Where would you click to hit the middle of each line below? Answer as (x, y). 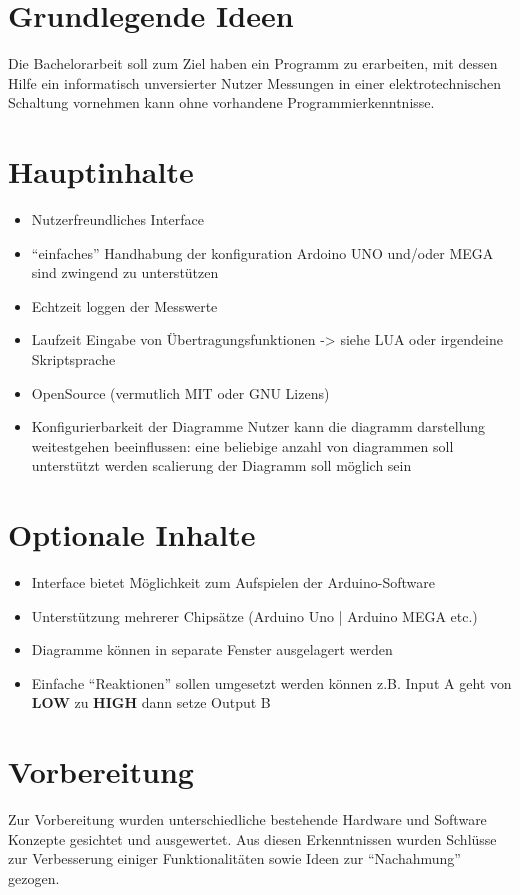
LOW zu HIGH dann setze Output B (151, 702)
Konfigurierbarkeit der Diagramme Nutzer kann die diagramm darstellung (258, 426)
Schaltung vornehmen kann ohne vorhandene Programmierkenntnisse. (221, 102)
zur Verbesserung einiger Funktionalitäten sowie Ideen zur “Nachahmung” (234, 858)
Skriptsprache (73, 359)
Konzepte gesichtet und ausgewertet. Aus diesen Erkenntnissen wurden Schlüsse (252, 838)
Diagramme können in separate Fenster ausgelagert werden (212, 649)
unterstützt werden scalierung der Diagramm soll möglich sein (221, 465)
